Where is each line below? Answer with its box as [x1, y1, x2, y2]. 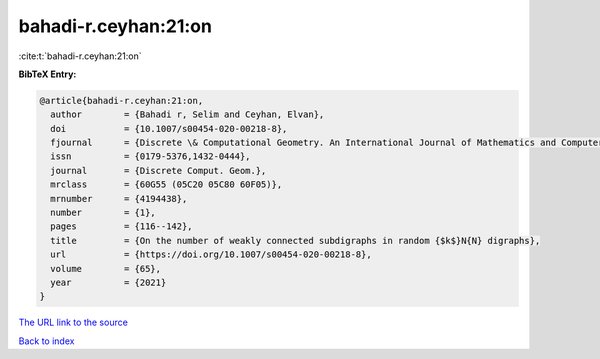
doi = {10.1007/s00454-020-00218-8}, [50, 123, 288, 134]
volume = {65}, [50, 263, 162, 274]
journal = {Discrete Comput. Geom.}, [50, 165, 267, 176]
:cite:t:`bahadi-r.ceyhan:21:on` [18, 50, 142, 62]
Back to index [18, 335, 75, 347]
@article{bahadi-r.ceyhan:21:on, [39, 95, 204, 106]
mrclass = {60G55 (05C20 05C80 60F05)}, [50, 179, 283, 190]
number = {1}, [50, 207, 157, 219]
